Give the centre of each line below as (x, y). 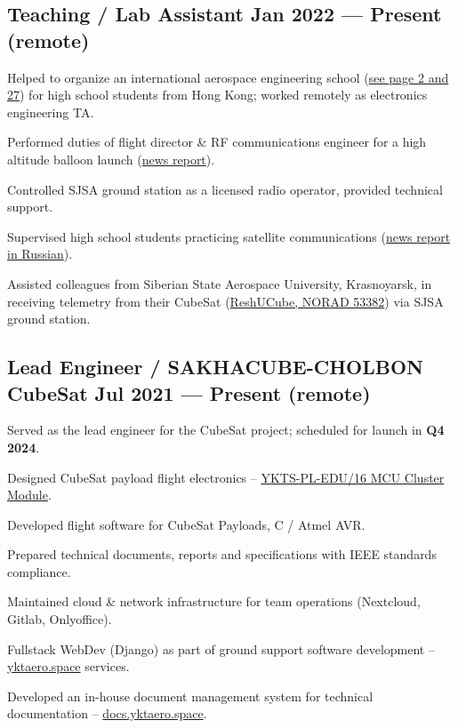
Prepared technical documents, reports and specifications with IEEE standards (222, 554)
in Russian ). (40, 254)
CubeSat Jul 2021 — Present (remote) (189, 392)
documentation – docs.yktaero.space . (107, 713)
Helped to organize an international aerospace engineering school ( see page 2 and (228, 77)
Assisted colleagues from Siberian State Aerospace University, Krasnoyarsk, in (220, 283)
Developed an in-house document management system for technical (190, 696)
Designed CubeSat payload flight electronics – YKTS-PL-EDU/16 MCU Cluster (226, 477)
